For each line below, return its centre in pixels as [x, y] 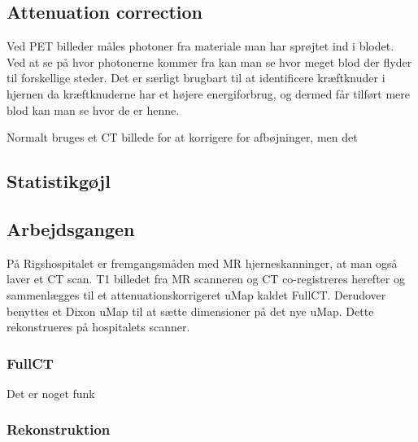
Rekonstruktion [59, 429]
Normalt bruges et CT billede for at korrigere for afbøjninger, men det [182, 137]
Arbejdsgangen [71, 228]
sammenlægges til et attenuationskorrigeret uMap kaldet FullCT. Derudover [196, 294]
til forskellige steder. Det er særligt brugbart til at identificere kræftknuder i [196, 78]
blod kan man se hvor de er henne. [93, 109]
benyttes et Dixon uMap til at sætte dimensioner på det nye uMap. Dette [190, 311]
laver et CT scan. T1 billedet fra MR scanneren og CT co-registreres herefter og [206, 279]
